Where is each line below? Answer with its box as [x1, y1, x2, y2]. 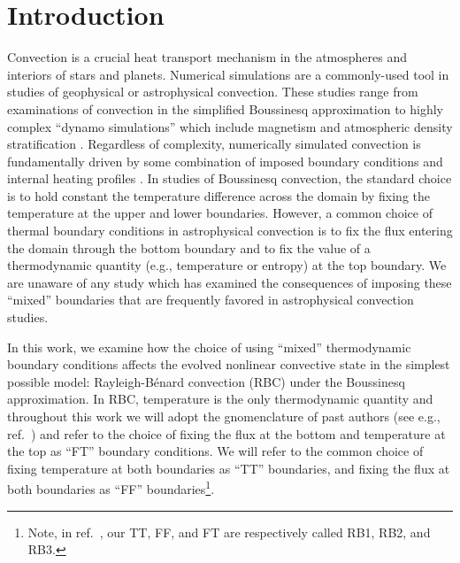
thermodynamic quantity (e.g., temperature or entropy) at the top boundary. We [7, 256, 447, 274]
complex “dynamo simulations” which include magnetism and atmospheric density [7, 117, 453, 135]
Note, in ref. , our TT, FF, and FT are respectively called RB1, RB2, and [27, 522, 431, 541]
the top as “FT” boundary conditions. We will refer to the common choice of [7, 442, 424, 460]
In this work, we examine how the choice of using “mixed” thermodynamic [7, 337, 411, 356]
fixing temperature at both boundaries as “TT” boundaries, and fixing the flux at [7, 459, 450, 477]
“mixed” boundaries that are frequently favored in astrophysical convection [7, 290, 414, 309]
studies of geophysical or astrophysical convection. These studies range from [7, 82, 418, 101]
